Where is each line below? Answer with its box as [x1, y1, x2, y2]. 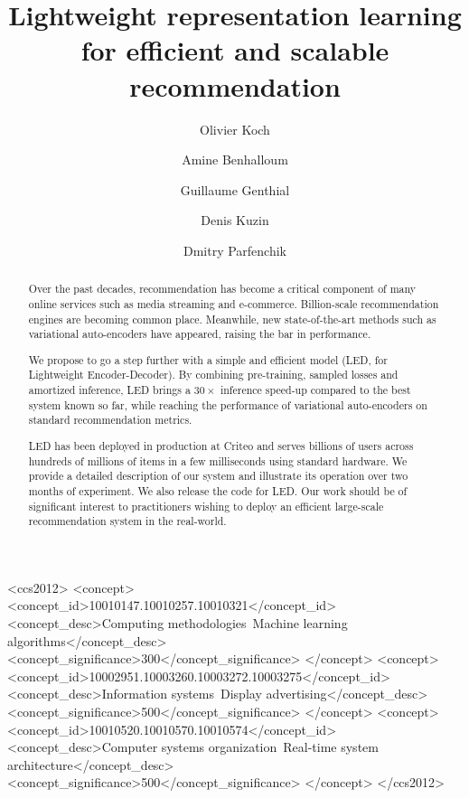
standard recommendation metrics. [28, 412, 192, 427]
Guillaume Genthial [180, 180, 290, 199]
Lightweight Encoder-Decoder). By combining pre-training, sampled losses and [28, 367, 399, 382]
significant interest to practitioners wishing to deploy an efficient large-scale [28, 498, 384, 513]
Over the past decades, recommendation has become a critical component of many [28, 281, 417, 296]
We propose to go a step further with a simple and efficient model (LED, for [28, 352, 388, 367]
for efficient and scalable [80, 32, 389, 69]
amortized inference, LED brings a [28, 382, 191, 398]
